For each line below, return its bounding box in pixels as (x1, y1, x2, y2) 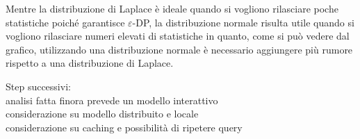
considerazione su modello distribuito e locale (6, 106, 199, 121)
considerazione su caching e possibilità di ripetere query (6, 120, 243, 134)
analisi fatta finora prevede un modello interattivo (6, 92, 218, 107)
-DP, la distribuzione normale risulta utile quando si (132, 15, 354, 29)
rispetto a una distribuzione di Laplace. (6, 56, 174, 70)
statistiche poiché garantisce (6, 15, 125, 29)
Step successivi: (6, 79, 71, 93)
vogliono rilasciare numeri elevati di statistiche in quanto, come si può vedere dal (6, 28, 350, 43)
